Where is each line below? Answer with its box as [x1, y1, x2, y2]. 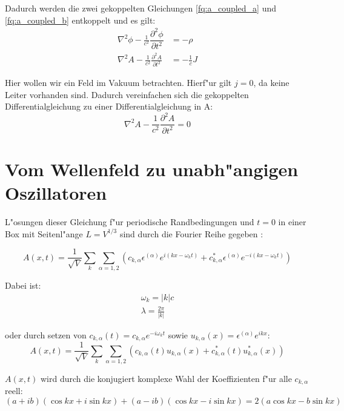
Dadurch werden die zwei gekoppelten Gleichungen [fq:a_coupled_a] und [5, 2, 277, 14]
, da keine [253, 76, 289, 89]
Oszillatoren [5, 180, 107, 205]
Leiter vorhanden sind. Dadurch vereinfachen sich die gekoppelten [5, 88, 249, 100]
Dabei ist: [5, 279, 41, 292]
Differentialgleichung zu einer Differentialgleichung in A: [5, 100, 213, 113]
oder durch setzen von [5, 328, 87, 341]
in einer [278, 215, 306, 228]
